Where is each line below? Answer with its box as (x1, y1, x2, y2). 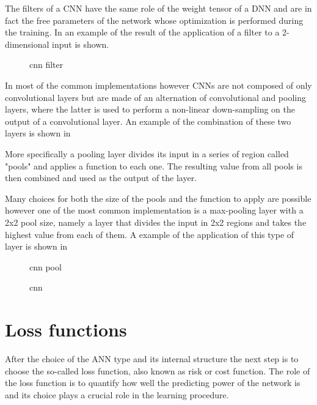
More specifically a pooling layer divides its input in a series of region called (5, 147, 289, 160)
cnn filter (29, 58, 64, 71)
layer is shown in (5, 240, 68, 253)
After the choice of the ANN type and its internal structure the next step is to (5, 352, 299, 365)
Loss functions (5, 317, 127, 342)
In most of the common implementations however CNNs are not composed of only (5, 78, 312, 91)
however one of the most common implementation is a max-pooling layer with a (5, 204, 304, 217)
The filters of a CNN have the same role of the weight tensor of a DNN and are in (5, 2, 312, 14)
